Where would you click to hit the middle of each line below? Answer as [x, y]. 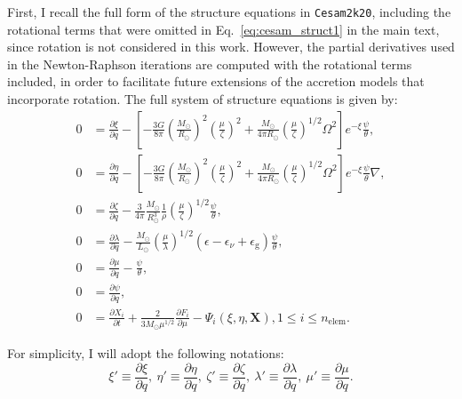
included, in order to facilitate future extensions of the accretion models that [216, 81]
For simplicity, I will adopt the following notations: [146, 353]
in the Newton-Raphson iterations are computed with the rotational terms [210, 64]
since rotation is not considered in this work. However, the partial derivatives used [231, 47]
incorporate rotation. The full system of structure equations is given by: [203, 99]
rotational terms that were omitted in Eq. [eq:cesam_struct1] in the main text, [223, 29]
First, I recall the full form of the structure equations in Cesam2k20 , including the [229, 12]
